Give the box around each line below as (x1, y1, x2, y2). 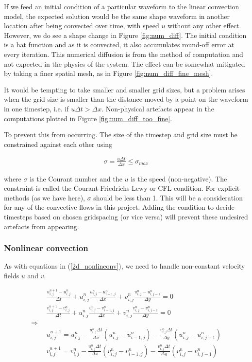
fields (4, 271, 19, 281)
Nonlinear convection (4, 242, 88, 254)
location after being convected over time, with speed (4, 20, 159, 31)
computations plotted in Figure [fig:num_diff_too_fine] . (4, 113, 172, 123)
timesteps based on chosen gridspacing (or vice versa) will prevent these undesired (4, 212, 248, 222)
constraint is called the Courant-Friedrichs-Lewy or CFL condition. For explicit (4, 183, 240, 193)
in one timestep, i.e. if (4, 103, 69, 113)
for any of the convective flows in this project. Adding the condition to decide (4, 202, 235, 212)
